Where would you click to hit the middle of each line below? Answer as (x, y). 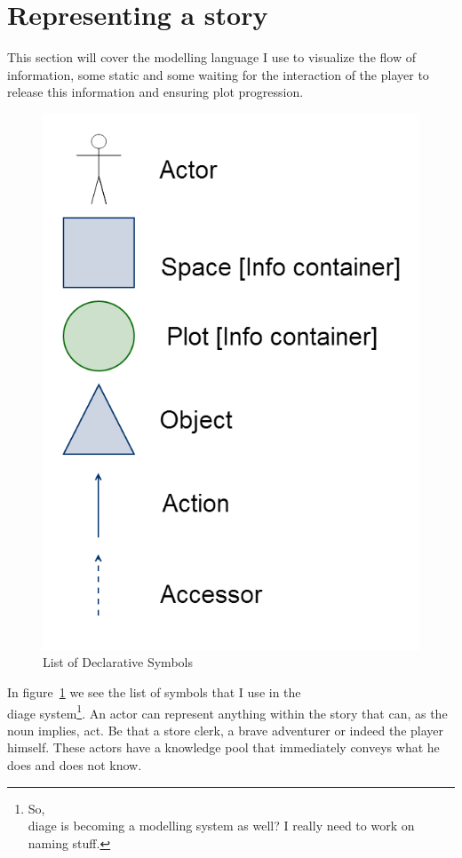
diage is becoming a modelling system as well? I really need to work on (221, 826)
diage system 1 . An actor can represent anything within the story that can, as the (227, 711)
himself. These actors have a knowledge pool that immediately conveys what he (223, 747)
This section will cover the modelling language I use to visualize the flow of (211, 57)
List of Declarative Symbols (118, 662)
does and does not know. (75, 765)
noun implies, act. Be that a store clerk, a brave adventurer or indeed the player (225, 730)
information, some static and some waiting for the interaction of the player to (218, 74)
